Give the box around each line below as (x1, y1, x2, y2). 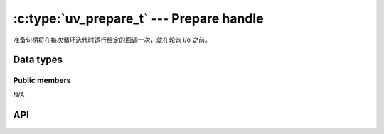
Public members (13, 75, 71, 85)
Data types (13, 54, 63, 66)
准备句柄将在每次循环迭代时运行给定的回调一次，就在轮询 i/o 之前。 (13, 35, 211, 44)
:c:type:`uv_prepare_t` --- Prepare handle (13, 11, 264, 26)
